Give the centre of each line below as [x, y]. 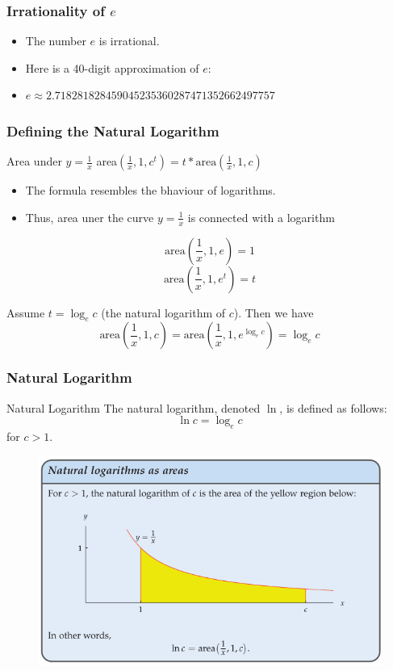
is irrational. [129, 41]
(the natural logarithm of [163, 312]
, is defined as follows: [333, 407]
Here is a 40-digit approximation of [112, 67]
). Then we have [274, 312]
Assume [26, 312]
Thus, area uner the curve [90, 217]
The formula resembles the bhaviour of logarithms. [151, 190]
